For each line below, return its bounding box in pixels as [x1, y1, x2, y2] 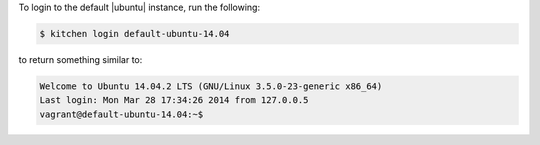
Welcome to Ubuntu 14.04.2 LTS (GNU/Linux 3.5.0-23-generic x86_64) [39, 80, 383, 92]
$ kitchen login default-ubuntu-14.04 [39, 28, 230, 39]
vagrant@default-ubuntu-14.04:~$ [39, 108, 204, 120]
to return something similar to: [18, 53, 143, 65]
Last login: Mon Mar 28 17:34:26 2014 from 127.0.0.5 [39, 95, 309, 106]
